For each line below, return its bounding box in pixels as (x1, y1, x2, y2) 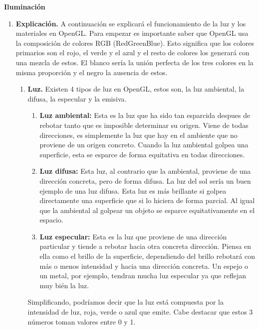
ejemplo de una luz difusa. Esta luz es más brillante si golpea (39, 185, 227, 196)
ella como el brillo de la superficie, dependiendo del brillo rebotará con (39, 251, 255, 261)
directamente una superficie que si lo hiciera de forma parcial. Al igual (39, 195, 255, 206)
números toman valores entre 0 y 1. (27, 316, 136, 327)
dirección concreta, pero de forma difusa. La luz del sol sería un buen (39, 175, 251, 186)
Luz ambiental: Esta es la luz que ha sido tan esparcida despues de (39, 110, 251, 120)
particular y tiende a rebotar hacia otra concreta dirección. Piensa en (39, 241, 252, 251)
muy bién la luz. (39, 280, 89, 290)
